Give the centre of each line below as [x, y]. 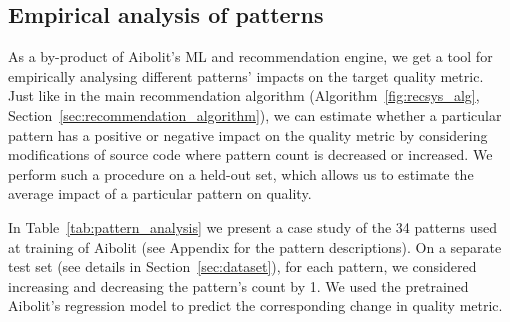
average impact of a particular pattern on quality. [160, 193]
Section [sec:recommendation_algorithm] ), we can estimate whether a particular [255, 114]
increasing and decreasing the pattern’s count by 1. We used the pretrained [238, 285]
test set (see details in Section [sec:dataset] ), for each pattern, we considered [242, 266]
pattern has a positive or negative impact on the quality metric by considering [248, 134]
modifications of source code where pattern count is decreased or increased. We [250, 154]
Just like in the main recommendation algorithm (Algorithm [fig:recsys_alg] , [244, 95]
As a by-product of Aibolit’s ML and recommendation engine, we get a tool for [250, 56]
